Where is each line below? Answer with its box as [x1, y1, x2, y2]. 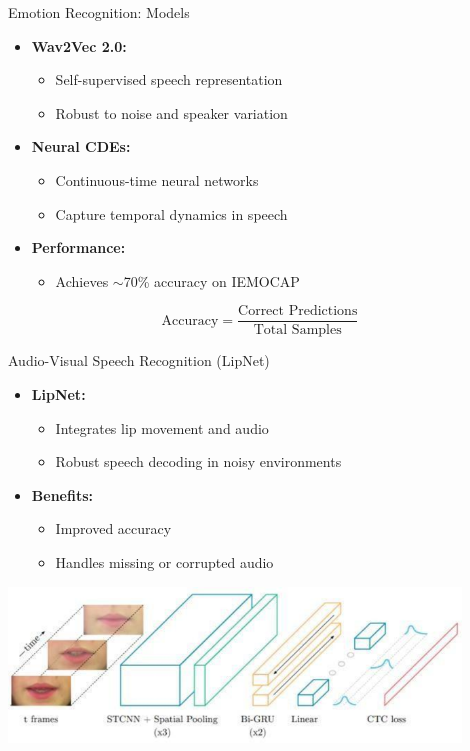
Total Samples [253, 323, 342, 338]
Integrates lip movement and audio [55, 417, 269, 438]
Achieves [55, 270, 109, 291]
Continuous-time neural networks [55, 169, 259, 190]
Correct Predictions [238, 304, 358, 319]
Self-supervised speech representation [55, 69, 283, 90]
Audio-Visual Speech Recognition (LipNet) [8, 350, 270, 371]
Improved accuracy [55, 518, 172, 539]
